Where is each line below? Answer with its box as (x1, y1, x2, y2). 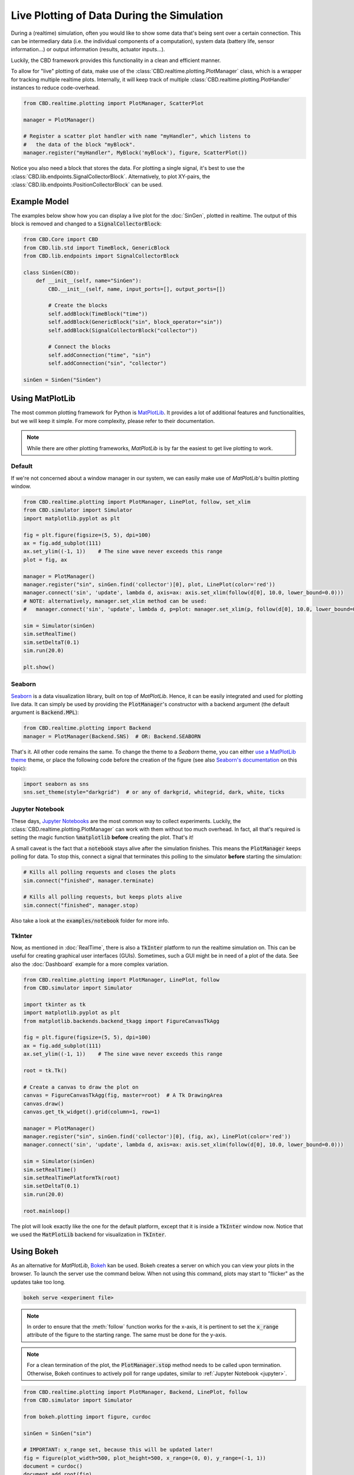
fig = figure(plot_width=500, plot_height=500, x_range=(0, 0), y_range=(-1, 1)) (23, 1454, 267, 1461)
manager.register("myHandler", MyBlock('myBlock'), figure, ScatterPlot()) (23, 149, 248, 156)
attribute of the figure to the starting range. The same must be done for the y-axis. (27, 1331, 227, 1339)
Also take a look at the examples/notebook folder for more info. (11, 917, 169, 924)
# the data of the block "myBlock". (23, 141, 136, 147)
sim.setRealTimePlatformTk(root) (23, 1175, 120, 1181)
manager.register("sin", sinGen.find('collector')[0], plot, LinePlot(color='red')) (23, 581, 276, 588)
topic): (11, 765, 27, 772)
